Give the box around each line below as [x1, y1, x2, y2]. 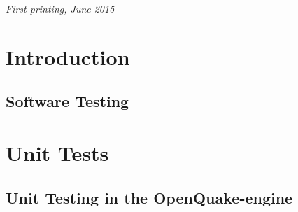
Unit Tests [6, 138, 109, 167]
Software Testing [6, 90, 129, 112]
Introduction [6, 42, 130, 71]
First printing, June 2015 [6, 1, 115, 15]
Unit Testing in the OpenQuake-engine [6, 186, 293, 208]
